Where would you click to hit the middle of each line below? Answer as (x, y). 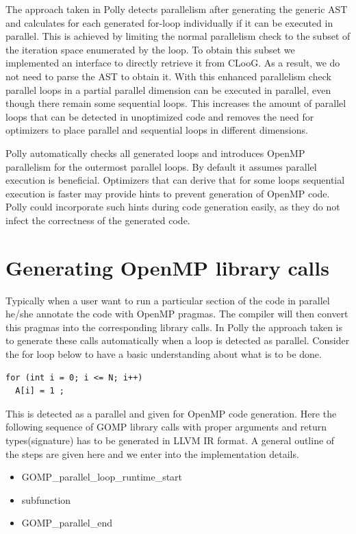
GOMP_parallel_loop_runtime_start (102, 477)
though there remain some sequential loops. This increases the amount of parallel (176, 103)
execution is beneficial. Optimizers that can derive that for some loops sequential (175, 180)
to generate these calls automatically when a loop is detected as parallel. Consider (178, 340)
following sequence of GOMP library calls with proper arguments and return (166, 427)
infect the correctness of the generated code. (98, 220)
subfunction (46, 499)
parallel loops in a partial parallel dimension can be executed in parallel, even (168, 89)
